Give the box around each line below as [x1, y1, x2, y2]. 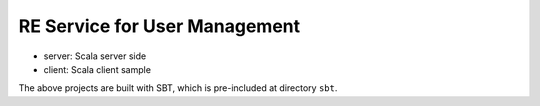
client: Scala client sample [43, 63, 152, 75]
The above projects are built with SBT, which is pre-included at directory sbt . [18, 82, 338, 94]
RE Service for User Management [18, 15, 300, 37]
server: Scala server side [43, 50, 147, 62]
